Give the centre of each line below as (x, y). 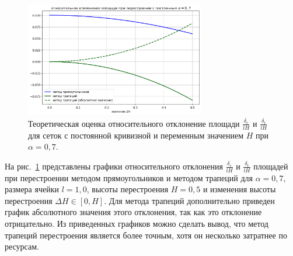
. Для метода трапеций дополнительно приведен (189, 200)
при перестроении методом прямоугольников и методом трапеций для (129, 177)
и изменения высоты (239, 189)
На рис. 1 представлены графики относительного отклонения (114, 166)
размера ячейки (32, 189)
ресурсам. (22, 246)
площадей (271, 166)
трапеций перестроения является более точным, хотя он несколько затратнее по (146, 235)
